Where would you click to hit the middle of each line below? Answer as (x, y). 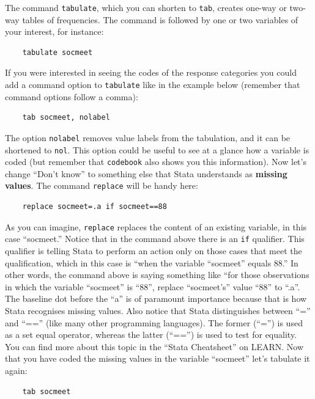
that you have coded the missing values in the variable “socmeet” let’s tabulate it (157, 358)
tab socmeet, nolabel (66, 118)
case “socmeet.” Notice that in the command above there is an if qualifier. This (155, 239)
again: (16, 370)
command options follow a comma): (72, 96)
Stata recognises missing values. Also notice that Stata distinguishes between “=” (158, 310)
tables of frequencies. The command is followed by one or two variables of (160, 19)
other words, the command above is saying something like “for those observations (157, 275)
